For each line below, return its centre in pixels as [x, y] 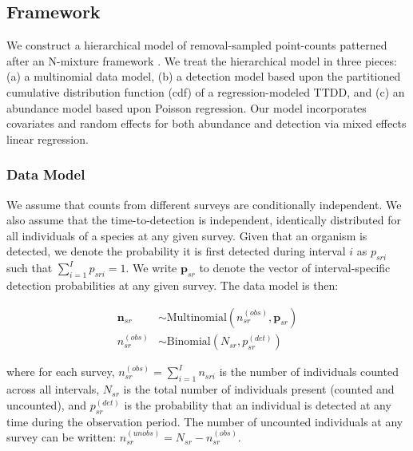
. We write [151, 268]
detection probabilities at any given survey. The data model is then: [173, 285]
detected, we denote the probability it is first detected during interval [176, 251]
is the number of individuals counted [309, 372]
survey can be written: [62, 437]
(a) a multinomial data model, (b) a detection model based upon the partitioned [204, 76]
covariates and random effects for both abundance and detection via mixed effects [206, 123]
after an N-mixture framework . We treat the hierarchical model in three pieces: [202, 60]
